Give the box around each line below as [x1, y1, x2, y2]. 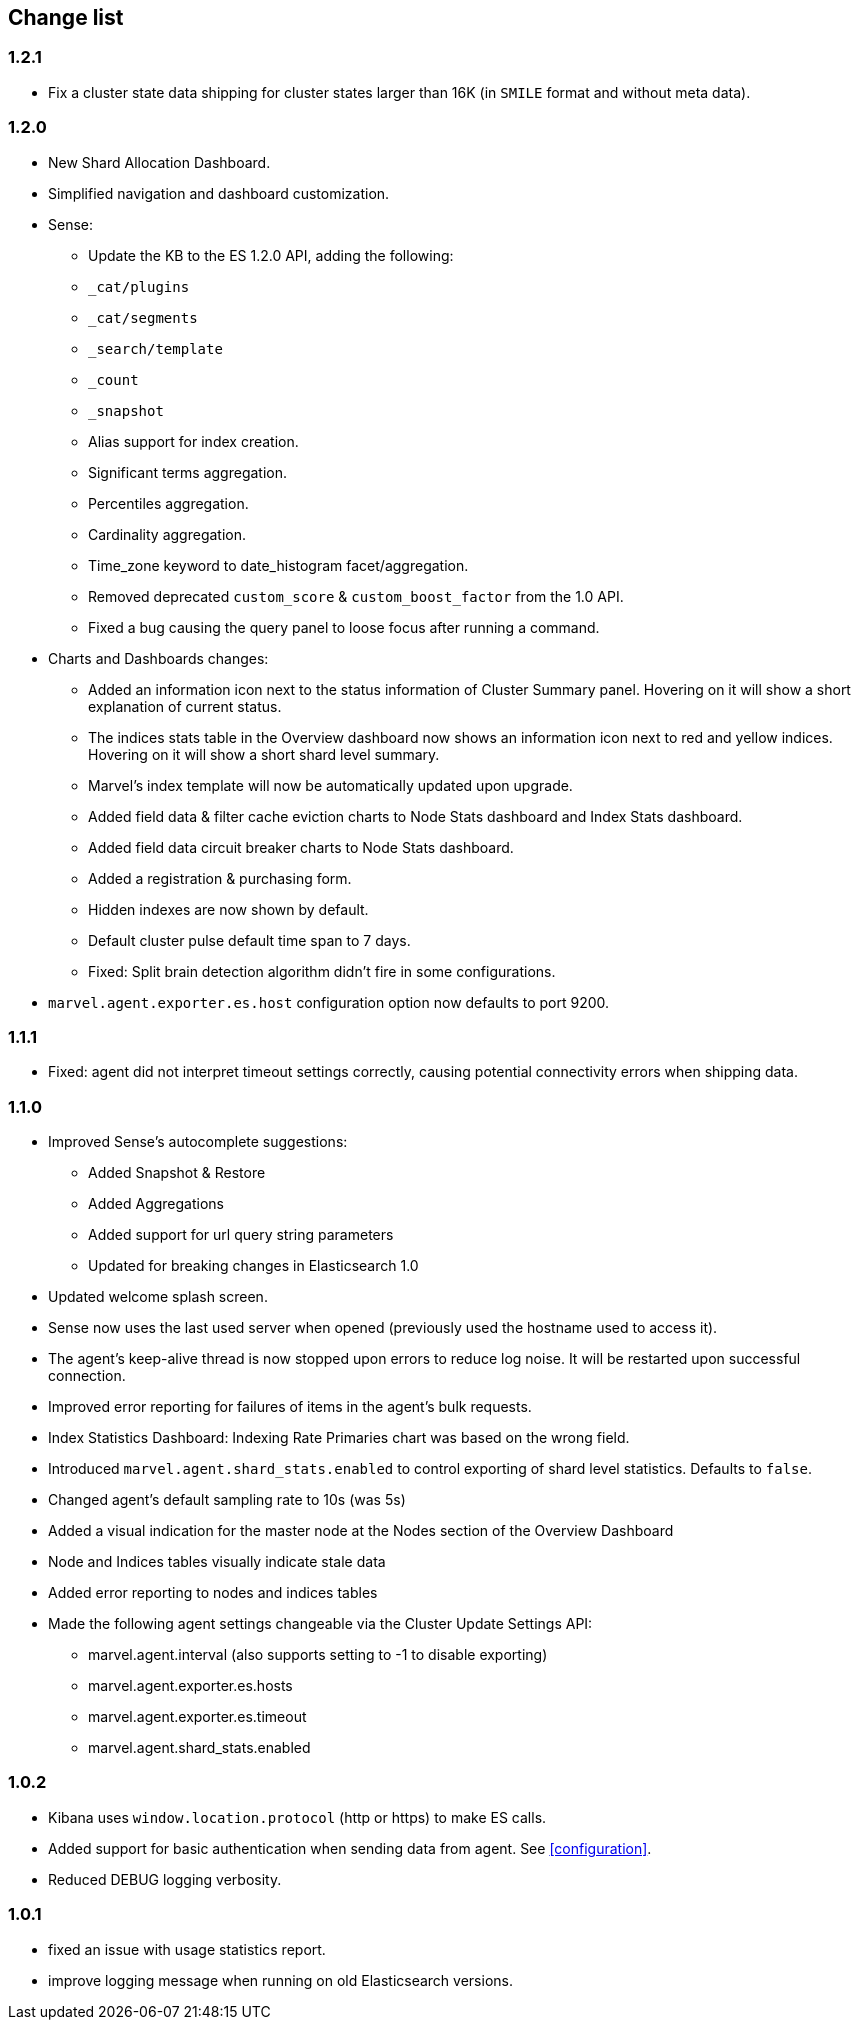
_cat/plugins [88, 278, 190, 295]
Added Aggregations [88, 1195, 224, 1213]
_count [88, 371, 139, 388]
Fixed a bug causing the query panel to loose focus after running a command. [88, 618, 600, 636]
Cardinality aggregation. [88, 525, 247, 543]
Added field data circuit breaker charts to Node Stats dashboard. [88, 838, 514, 856]
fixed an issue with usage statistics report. [48, 1940, 326, 1958]
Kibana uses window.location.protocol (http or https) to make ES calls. [48, 1808, 547, 1826]
